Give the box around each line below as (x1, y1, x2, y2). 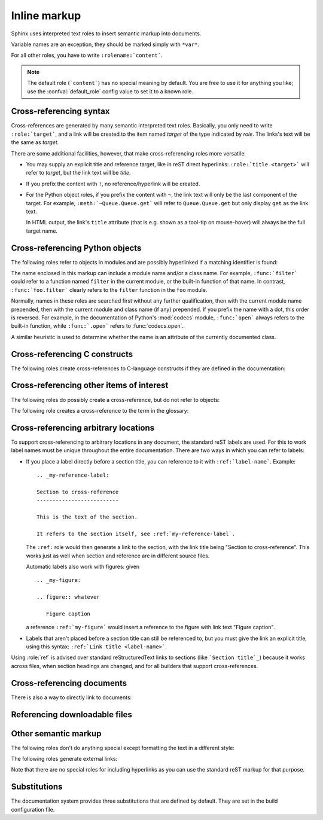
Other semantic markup (11, 728, 102, 739)
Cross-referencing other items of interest (11, 380, 169, 391)
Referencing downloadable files (11, 709, 133, 720)
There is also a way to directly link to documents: (11, 694, 132, 701)
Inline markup (11, 9, 81, 22)
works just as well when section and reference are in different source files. (26, 552, 210, 559)
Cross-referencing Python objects (11, 243, 142, 253)
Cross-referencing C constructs (11, 349, 133, 359)
